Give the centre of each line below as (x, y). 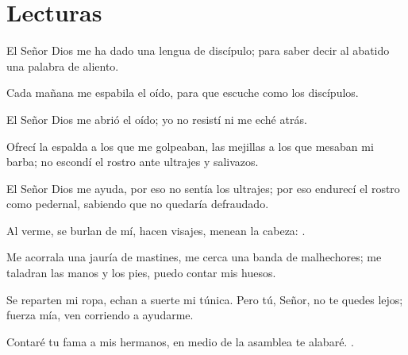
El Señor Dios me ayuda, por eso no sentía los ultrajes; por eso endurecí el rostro (203, 188)
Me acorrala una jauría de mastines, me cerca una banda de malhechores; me (194, 257)
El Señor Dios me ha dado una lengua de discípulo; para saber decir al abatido (198, 50)
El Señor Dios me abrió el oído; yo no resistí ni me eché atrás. (157, 119)
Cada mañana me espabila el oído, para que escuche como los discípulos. (183, 93)
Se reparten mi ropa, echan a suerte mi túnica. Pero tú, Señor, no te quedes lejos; (205, 299)
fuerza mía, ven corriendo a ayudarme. (100, 315)
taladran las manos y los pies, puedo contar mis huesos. (141, 273)
